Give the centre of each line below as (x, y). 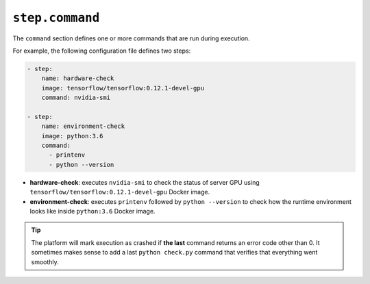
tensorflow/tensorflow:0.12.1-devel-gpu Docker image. (120, 192)
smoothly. (45, 262)
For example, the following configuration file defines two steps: (102, 51)
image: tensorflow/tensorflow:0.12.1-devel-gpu (123, 88)
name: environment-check (83, 126)
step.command (56, 18)
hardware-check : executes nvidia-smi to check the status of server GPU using (145, 182)
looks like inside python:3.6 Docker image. (92, 211)
